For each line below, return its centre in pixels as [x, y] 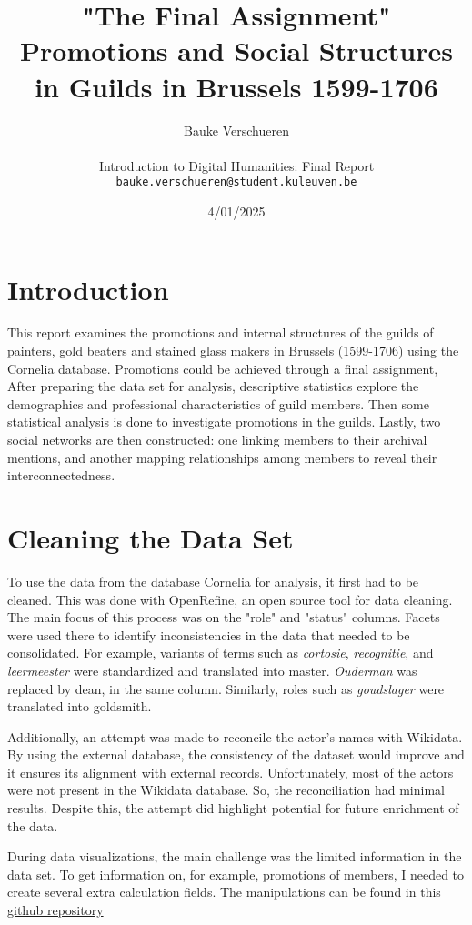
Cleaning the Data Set [151, 538]
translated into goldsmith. [80, 706]
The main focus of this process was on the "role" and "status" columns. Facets [224, 617]
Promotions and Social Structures [236, 50]
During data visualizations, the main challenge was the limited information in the [235, 856]
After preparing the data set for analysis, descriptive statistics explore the [213, 386]
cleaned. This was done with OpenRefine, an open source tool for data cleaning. [230, 599]
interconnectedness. [61, 475]
